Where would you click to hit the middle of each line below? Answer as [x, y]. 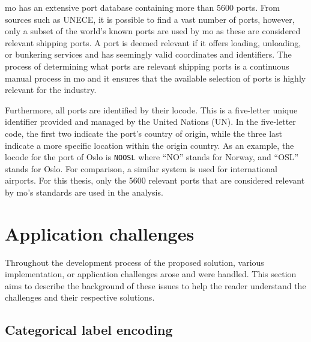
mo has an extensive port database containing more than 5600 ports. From [143, 7]
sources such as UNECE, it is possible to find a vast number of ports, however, [150, 19]
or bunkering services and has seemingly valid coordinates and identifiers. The [148, 54]
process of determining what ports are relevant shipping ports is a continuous [147, 66]
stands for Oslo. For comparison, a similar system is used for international [141, 168]
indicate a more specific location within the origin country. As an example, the [149, 145]
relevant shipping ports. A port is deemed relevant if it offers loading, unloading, [153, 42]
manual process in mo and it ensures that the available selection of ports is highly [155, 78]
